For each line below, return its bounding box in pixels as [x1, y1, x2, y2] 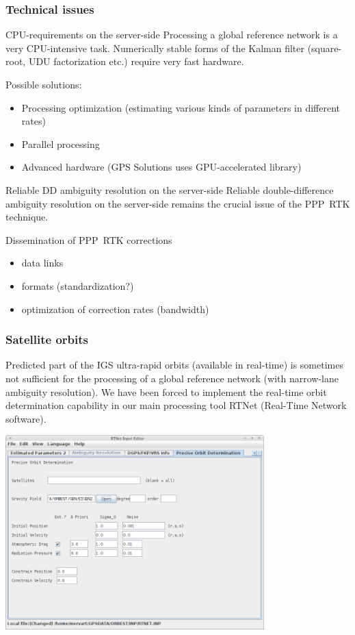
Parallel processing [21, 136, 100, 151]
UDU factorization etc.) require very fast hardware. [28, 54, 244, 69]
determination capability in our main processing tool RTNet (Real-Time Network [5, 398, 347, 412]
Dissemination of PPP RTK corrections [5, 232, 172, 247]
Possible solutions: [5, 77, 82, 91]
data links [21, 256, 64, 270]
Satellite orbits [5, 331, 88, 348]
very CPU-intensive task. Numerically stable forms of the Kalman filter [5, 40, 304, 55]
